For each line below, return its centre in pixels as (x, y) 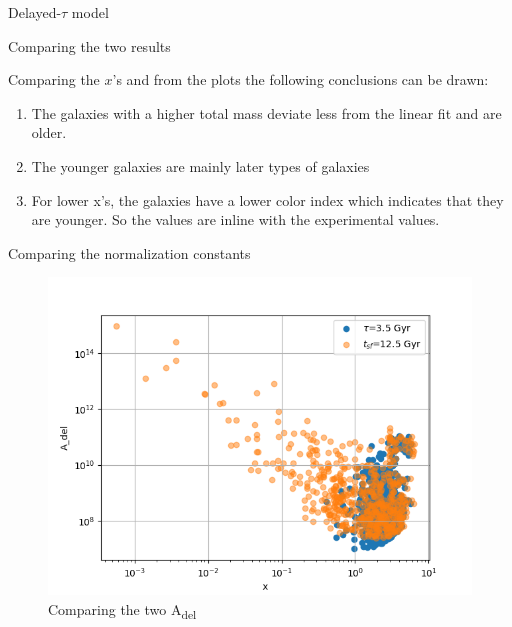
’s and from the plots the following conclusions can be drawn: (300, 79)
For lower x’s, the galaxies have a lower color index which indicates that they (267, 199)
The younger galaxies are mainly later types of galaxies (200, 165)
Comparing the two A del (122, 610)
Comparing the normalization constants (129, 252)
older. (49, 132)
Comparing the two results (89, 45)
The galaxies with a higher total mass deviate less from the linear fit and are (266, 112)
